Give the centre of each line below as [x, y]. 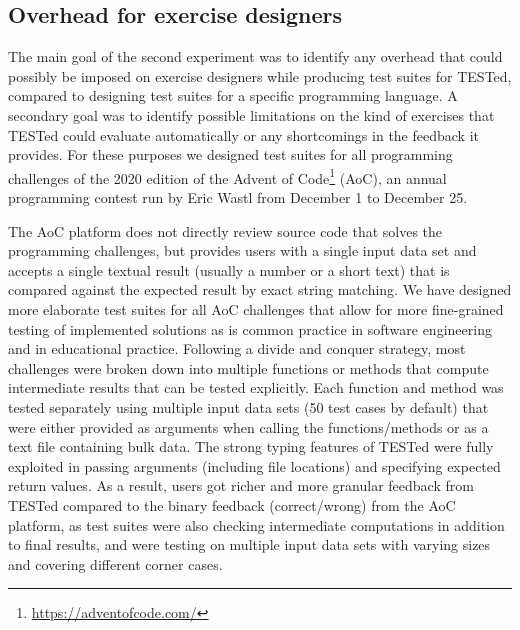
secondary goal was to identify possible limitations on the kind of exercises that [251, 114]
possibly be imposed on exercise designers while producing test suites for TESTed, [260, 75]
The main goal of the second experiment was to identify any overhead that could [255, 56]
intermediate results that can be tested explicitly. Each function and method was [256, 387]
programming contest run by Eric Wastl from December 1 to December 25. [238, 197]
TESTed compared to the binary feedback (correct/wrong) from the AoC [232, 504]
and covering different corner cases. [115, 563]
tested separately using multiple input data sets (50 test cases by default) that [248, 406]
